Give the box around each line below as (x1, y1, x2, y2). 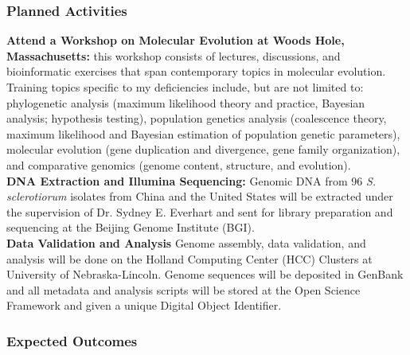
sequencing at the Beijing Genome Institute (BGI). (6, 219, 255, 236)
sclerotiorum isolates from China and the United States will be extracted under (6, 188, 393, 205)
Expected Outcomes (6, 330, 138, 350)
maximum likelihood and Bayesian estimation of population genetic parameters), (6, 125, 400, 142)
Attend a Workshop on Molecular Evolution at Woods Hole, (6, 32, 345, 49)
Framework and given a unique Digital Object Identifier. (6, 297, 282, 314)
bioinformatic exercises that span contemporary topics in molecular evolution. (6, 63, 386, 80)
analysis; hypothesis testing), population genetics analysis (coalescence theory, (6, 110, 387, 127)
